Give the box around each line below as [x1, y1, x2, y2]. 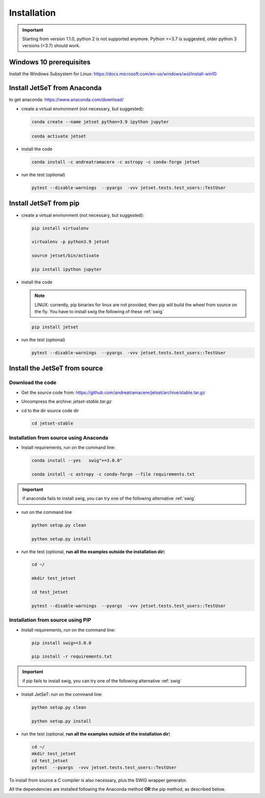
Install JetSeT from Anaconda [9, 84, 102, 92]
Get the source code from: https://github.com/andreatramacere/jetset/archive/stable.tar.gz [21, 389, 206, 395]
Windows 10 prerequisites [9, 58, 91, 66]
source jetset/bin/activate [31, 253, 99, 259]
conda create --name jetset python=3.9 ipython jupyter [31, 119, 169, 125]
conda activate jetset [31, 133, 86, 139]
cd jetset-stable [31, 421, 74, 426]
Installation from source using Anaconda [9, 434, 108, 441]
